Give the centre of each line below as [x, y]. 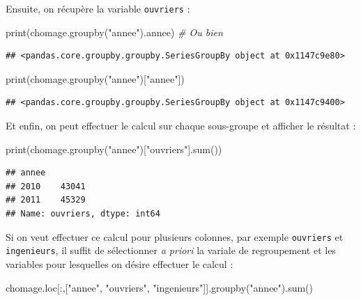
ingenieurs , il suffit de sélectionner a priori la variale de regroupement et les [171, 250]
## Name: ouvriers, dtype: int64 [83, 214]
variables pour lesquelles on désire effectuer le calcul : [120, 263]
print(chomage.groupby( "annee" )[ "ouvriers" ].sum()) [114, 149]
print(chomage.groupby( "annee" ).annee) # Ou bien [114, 32]
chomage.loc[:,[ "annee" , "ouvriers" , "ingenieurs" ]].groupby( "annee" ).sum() [160, 287]
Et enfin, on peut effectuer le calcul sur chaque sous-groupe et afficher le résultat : [181, 126]
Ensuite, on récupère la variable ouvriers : [98, 8]
